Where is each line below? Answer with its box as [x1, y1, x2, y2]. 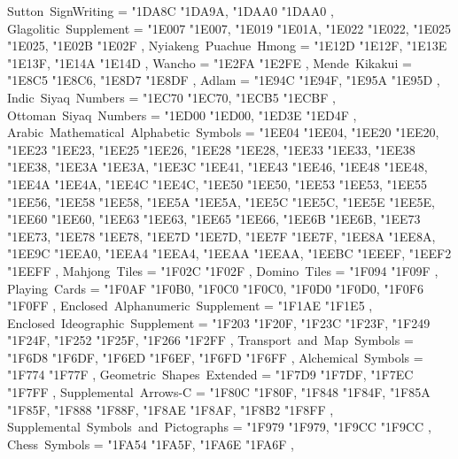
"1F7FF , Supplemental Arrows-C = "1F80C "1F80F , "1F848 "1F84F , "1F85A [7, 383, 431, 402]
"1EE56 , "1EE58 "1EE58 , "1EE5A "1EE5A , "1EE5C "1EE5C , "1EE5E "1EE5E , [7, 192, 435, 210]
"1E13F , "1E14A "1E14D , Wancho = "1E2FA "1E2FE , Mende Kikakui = [7, 53, 412, 72]
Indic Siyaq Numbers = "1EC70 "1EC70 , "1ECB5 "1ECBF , [7, 88, 336, 106]
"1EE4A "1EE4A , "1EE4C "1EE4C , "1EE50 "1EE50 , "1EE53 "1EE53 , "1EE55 [7, 174, 427, 193]
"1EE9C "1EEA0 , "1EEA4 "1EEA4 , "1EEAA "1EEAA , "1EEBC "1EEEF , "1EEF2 [7, 244, 452, 263]
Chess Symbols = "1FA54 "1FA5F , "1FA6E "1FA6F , [7, 434, 294, 453]
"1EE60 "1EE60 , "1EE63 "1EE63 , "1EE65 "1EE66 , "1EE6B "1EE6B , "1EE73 [7, 210, 421, 228]
